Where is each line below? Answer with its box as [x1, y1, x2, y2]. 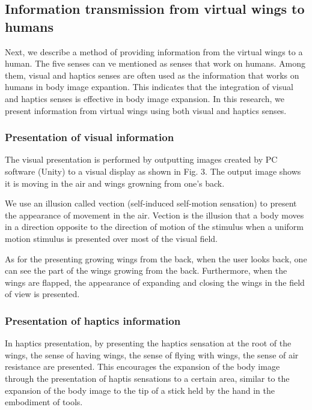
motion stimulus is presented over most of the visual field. [5, 232, 218, 244]
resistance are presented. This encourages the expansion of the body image [5, 360, 280, 373]
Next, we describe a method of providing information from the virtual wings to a [5, 45, 303, 58]
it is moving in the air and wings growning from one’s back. [5, 176, 225, 189]
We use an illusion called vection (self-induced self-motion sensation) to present [5, 197, 297, 210]
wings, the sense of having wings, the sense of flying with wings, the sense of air [5, 348, 299, 361]
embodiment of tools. [5, 396, 83, 408]
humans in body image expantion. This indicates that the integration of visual [5, 80, 293, 93]
